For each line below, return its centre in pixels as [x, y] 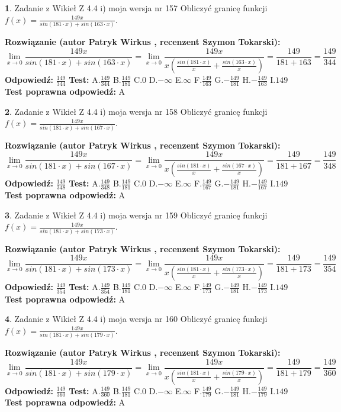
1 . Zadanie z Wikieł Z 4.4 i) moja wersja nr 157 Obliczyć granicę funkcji [136, 8]
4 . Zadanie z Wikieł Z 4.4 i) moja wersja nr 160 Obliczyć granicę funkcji [136, 319]
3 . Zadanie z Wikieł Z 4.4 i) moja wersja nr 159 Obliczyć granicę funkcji [136, 215]
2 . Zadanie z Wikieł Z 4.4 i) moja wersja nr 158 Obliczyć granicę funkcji [136, 111]
